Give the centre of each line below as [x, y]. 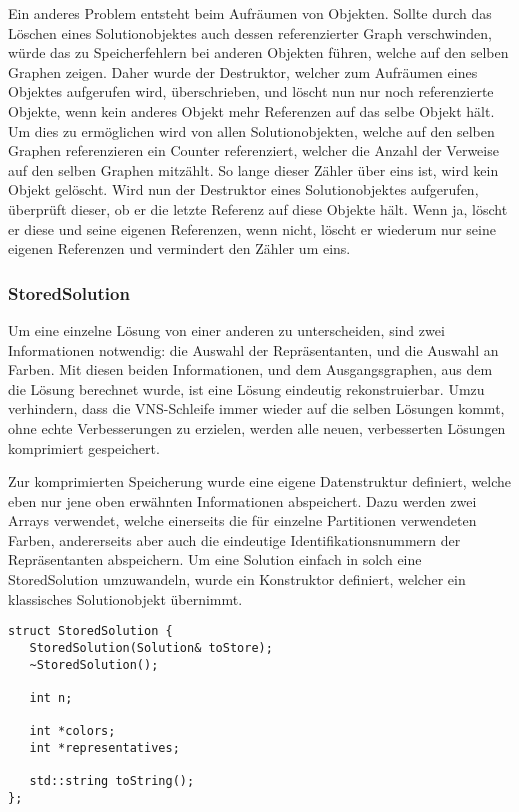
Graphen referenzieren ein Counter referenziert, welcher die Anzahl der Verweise [253, 150]
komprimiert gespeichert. [84, 447]
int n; [51, 697]
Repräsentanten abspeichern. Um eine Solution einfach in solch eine [215, 559]
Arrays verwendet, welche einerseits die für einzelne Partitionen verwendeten [242, 520]
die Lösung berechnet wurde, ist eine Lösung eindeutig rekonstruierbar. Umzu [246, 388]
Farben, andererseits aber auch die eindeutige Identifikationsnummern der [234, 539]
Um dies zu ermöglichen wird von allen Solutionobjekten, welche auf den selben [251, 130]
